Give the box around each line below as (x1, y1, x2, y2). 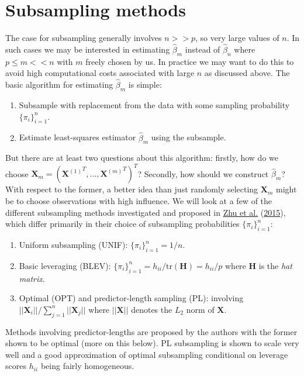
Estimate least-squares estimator (19, 131, 136, 143)
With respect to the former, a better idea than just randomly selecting (5, 183, 258, 195)
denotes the (131, 303, 172, 315)
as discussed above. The (204, 67, 290, 79)
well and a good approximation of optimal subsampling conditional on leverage (5, 348, 288, 360)
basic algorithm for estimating (5, 78, 113, 91)
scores (5, 360, 26, 372)
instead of (185, 43, 220, 55)
